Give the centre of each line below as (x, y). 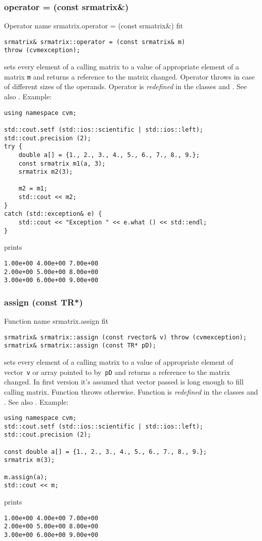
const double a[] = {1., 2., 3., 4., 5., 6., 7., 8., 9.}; (105, 452)
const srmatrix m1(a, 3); (62, 163)
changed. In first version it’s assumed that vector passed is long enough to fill (124, 382)
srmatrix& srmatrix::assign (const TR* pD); (80, 346)
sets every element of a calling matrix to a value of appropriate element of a (122, 67)
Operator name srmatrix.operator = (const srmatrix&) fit (94, 26)
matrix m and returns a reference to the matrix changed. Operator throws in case (129, 76)
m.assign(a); (26, 477)
